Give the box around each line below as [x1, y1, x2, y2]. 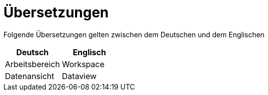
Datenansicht [5, 71, 54, 81]
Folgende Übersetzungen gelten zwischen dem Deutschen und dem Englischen [3, 30, 265, 39]
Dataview [62, 71, 97, 81]
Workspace [62, 59, 104, 69]
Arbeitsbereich [5, 59, 60, 69]
